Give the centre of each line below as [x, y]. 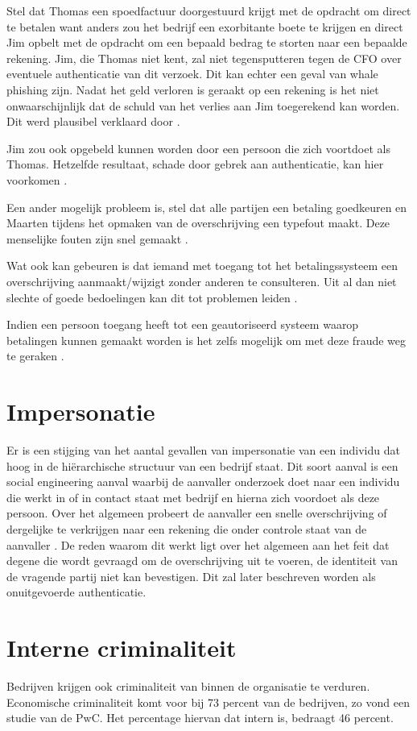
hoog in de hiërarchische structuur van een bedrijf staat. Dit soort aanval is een [202, 465]
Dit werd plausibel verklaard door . [93, 121]
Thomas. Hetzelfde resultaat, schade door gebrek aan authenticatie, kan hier [195, 164]
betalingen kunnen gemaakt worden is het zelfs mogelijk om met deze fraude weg [206, 340]
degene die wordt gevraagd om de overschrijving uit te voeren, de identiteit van [202, 561]
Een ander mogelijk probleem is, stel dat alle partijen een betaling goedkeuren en [207, 207]
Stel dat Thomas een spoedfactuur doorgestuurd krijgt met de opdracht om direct [209, 10]
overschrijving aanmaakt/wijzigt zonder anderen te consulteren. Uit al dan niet [202, 281]
